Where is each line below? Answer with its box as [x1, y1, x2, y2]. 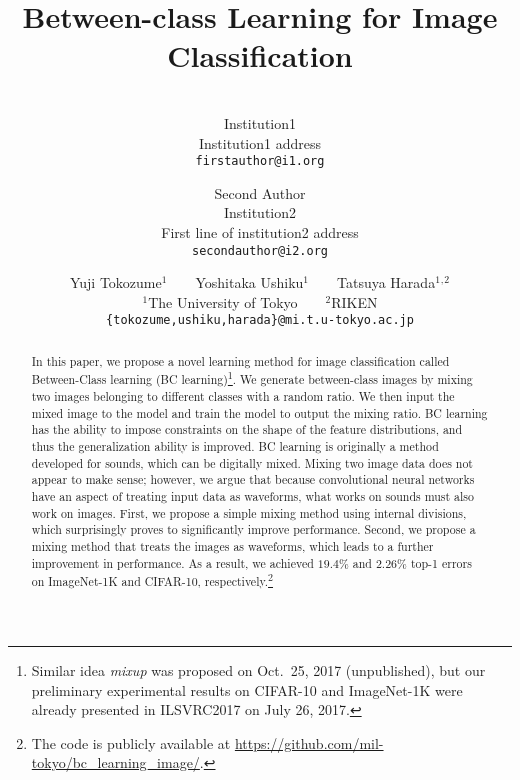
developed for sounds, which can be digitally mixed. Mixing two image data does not [31, 454, 473, 471]
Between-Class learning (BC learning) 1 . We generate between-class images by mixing [31, 368, 473, 388]
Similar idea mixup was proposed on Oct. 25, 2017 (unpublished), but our [31, 659, 486, 680]
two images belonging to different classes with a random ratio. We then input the [31, 388, 455, 405]
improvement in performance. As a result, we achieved [31, 554, 314, 571]
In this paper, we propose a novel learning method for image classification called [31, 352, 450, 369]
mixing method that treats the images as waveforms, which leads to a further [31, 538, 434, 555]
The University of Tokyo [148, 291, 298, 312]
